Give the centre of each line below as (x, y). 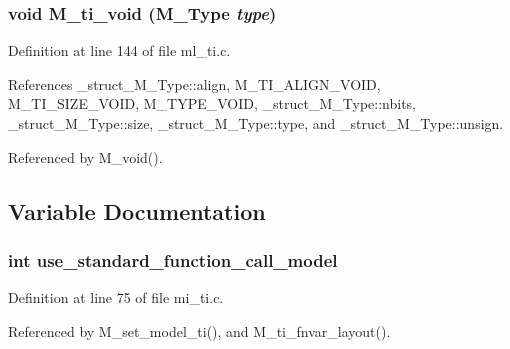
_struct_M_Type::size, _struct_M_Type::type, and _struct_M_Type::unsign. (256, 123)
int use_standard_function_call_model (173, 259)
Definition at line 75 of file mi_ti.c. (116, 297)
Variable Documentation (137, 210)
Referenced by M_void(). (85, 156)
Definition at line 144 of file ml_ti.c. (119, 50)
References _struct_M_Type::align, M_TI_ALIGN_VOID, (194, 83)
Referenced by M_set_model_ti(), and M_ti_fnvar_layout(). (199, 330)
